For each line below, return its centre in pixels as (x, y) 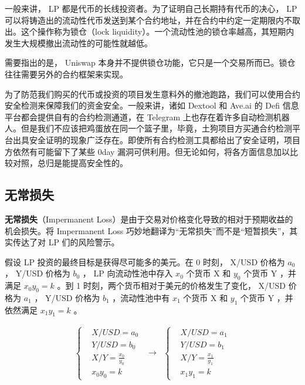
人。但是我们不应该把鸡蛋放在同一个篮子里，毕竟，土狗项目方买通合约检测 (148, 128)
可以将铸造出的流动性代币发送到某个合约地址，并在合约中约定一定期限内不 (148, 20)
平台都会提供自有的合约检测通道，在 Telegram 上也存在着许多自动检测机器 (147, 116)
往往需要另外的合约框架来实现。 (66, 74)
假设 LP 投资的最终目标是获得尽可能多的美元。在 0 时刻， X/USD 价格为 (145, 261)
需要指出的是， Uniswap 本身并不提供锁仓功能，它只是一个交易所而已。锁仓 (150, 63)
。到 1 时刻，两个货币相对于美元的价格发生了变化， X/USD (172, 286)
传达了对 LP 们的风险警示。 (66, 242)
